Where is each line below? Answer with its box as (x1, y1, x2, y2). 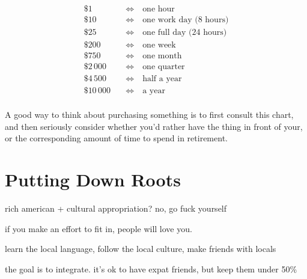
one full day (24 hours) (142, 28, 227, 37)
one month (142, 52, 182, 61)
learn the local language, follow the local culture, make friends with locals (5, 242, 276, 255)
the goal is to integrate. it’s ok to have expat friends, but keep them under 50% (5, 262, 297, 275)
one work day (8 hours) (142, 16, 229, 25)
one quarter (142, 63, 185, 72)
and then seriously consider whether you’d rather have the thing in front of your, (5, 120, 303, 132)
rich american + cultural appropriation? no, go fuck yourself (5, 202, 227, 215)
